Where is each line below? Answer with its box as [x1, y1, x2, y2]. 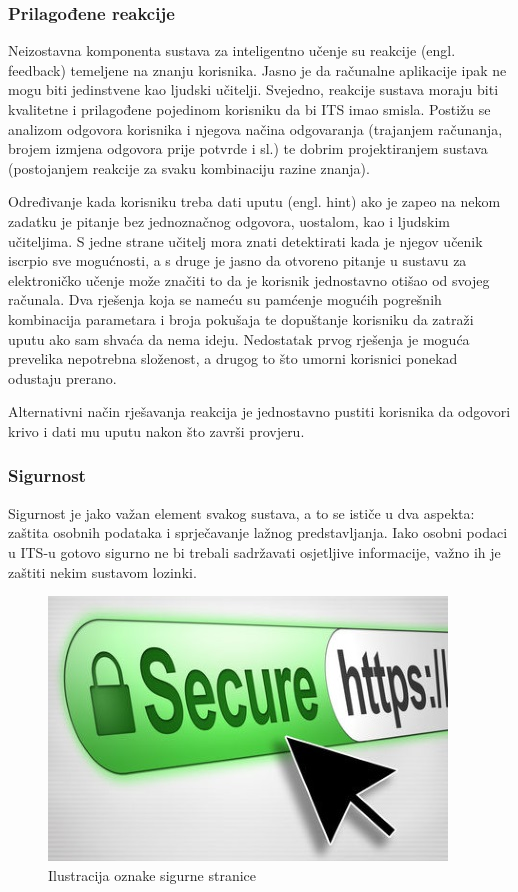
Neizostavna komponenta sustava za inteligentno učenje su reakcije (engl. [8, 40, 456, 61]
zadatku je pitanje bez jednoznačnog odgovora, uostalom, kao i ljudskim [8, 210, 451, 231]
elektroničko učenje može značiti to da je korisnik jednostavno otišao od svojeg [8, 269, 490, 290]
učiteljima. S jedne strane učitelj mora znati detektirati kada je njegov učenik [8, 230, 483, 251]
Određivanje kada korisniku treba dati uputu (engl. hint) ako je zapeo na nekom [8, 191, 501, 212]
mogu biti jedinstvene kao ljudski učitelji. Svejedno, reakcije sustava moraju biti [8, 79, 499, 100]
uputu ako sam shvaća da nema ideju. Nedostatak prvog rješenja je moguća [8, 328, 470, 349]
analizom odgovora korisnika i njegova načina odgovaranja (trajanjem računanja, [8, 118, 503, 139]
